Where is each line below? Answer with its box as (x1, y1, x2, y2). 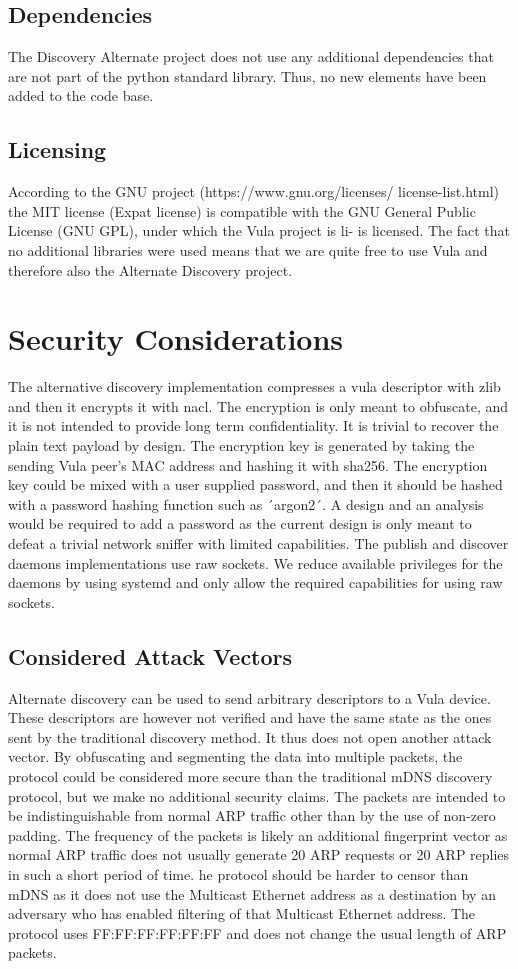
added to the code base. (8, 85, 154, 106)
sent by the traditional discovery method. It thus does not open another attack (8, 726, 492, 747)
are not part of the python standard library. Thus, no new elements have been (8, 65, 487, 86)
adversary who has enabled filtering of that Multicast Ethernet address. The (8, 903, 476, 924)
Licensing (8, 134, 107, 165)
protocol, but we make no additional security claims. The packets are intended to (8, 785, 506, 806)
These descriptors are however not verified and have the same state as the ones (8, 707, 492, 728)
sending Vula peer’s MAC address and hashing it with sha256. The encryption (8, 454, 488, 475)
